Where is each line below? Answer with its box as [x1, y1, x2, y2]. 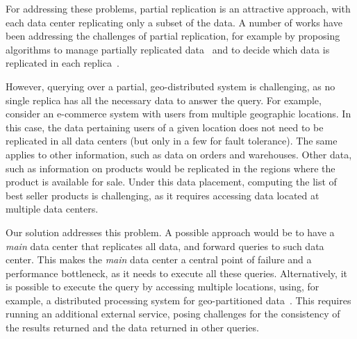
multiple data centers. [6, 201, 99, 216]
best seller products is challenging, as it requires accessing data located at [6, 188, 319, 202]
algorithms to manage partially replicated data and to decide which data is [6, 42, 330, 56]
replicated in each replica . [6, 56, 119, 70]
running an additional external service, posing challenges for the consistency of [6, 306, 340, 321]
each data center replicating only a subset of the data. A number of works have [6, 15, 342, 29]
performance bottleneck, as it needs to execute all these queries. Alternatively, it [6, 265, 347, 280]
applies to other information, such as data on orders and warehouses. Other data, [6, 147, 352, 161]
